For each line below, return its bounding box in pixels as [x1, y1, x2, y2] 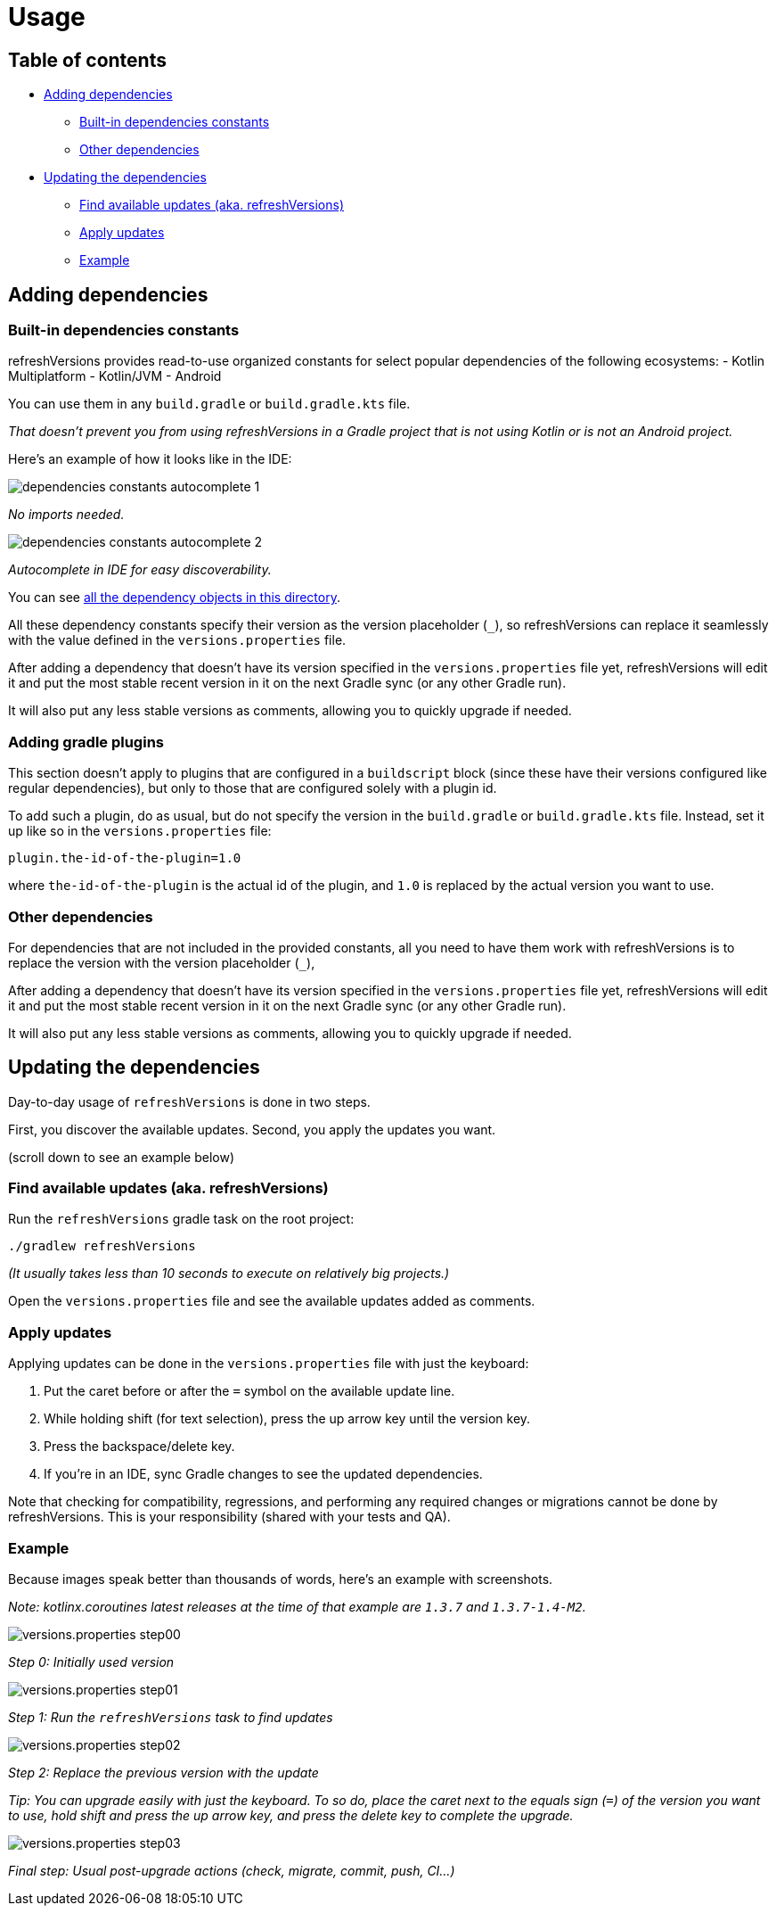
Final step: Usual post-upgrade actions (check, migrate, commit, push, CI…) [8, 1862, 455, 1878]
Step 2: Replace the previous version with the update [8, 1764, 319, 1780]
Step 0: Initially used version [8, 1653, 175, 1670]
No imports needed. [8, 507, 125, 523]
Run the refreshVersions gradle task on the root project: [8, 1211, 355, 1227]
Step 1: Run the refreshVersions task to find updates [8, 1709, 333, 1725]
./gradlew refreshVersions [8, 1239, 196, 1254]
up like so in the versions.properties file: [8, 823, 272, 839]
